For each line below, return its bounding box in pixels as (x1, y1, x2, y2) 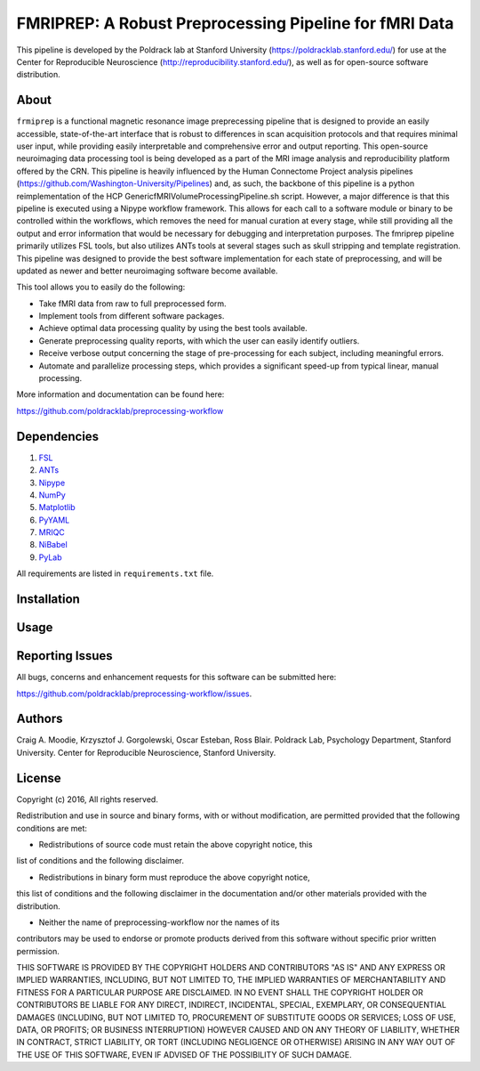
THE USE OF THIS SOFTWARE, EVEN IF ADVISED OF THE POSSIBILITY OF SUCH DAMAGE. (16, 1049, 353, 1059)
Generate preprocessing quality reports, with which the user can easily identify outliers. (38, 335, 360, 346)
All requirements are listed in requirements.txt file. (16, 568, 214, 579)
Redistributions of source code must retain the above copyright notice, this (38, 839, 313, 849)
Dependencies (16, 428, 100, 444)
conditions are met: (16, 823, 88, 833)
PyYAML (38, 515, 70, 525)
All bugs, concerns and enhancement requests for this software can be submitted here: (16, 672, 337, 683)
